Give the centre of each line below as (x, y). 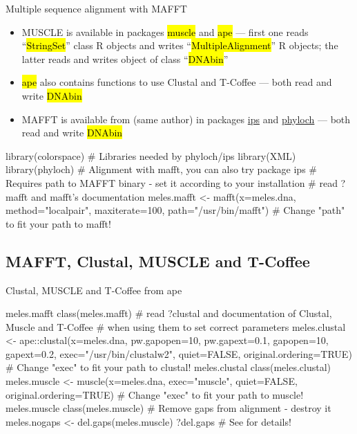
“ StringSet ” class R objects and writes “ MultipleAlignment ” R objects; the (180, 45)
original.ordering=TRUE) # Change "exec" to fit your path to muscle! (155, 394)
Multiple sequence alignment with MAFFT (96, 8)
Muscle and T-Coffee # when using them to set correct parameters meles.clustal (176, 326)
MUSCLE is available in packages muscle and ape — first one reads (165, 31)
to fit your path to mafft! (58, 223)
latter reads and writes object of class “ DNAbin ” (125, 58)
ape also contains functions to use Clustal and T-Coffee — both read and (177, 82)
